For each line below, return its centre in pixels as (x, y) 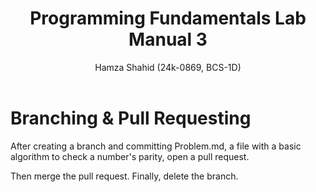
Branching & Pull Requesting (131, 118)
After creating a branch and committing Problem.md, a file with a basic (156, 146)
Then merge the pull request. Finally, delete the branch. (124, 176)
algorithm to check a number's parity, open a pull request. (130, 156)
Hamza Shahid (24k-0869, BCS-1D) (168, 67)
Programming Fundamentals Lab (168, 18)
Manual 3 (168, 39)
